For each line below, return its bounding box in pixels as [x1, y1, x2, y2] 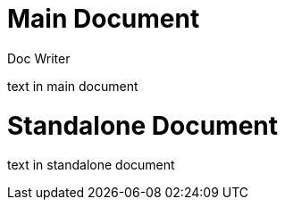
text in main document [7, 78, 138, 94]
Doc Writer [7, 50, 71, 66]
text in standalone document [7, 157, 175, 173]
